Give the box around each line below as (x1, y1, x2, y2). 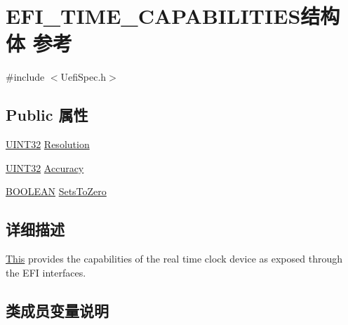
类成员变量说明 (6, 299, 109, 321)
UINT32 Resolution (6, 137, 90, 152)
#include (6, 69, 45, 84)
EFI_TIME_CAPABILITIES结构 (6, 1, 340, 30)
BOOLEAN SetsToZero (6, 184, 107, 199)
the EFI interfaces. (6, 265, 86, 279)
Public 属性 (6, 104, 88, 126)
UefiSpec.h (60, 69, 107, 84)
